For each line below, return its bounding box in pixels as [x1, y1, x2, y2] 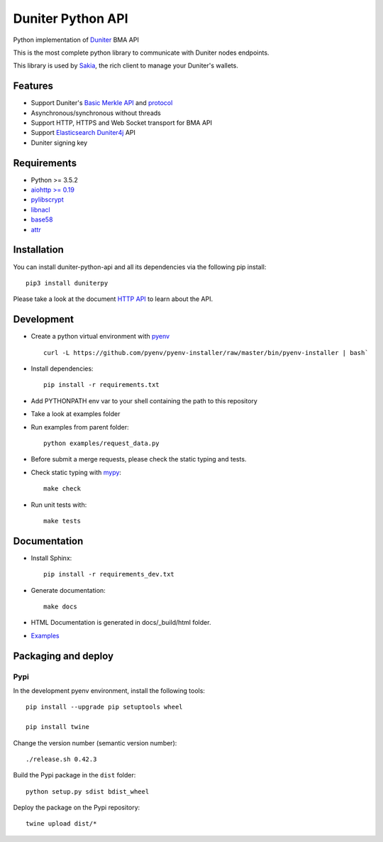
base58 [30, 215, 53, 224]
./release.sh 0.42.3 [26, 755, 97, 763]
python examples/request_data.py [43, 439, 160, 447]
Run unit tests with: [30, 501, 87, 509]
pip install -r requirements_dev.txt [43, 570, 175, 579]
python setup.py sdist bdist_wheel [26, 787, 150, 795]
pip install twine [26, 723, 90, 731]
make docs [43, 603, 77, 611]
